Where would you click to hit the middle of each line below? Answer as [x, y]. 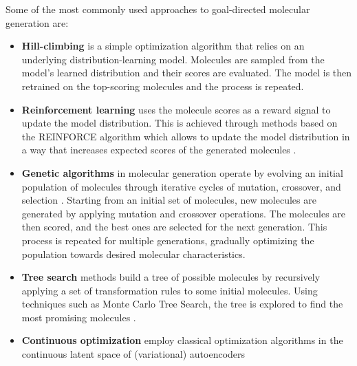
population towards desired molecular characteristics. [133, 254]
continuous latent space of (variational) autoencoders [133, 354]
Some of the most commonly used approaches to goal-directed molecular [158, 9]
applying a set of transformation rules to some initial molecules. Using [170, 290]
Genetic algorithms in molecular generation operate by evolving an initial [182, 172]
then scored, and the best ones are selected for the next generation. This [174, 227]
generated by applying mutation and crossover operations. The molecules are [184, 213]
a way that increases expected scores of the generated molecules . [159, 150]
